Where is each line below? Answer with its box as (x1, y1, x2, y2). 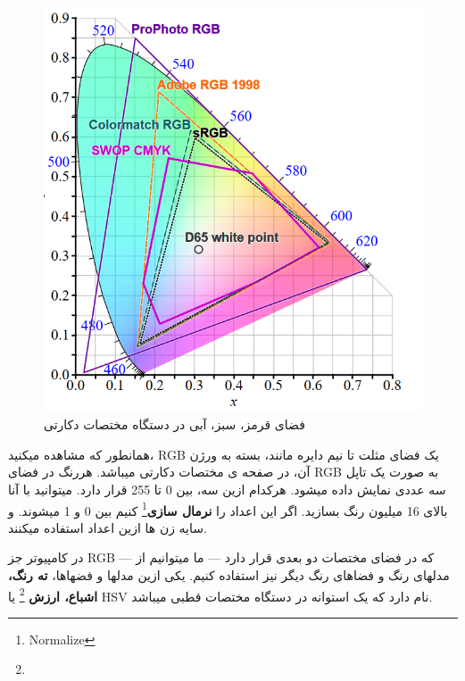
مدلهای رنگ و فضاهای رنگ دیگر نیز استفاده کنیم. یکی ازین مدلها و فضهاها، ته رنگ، (8, 565, 450, 584)
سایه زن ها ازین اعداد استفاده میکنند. (8, 518, 207, 536)
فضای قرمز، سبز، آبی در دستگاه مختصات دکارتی (44, 415, 305, 434)
